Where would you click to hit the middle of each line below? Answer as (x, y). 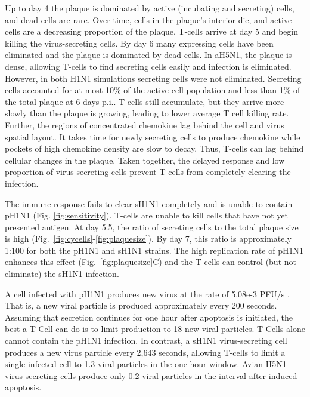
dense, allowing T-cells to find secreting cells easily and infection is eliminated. (148, 66)
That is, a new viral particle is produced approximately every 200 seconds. (141, 305)
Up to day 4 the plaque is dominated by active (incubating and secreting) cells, (150, 8)
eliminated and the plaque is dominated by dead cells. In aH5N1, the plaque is (148, 55)
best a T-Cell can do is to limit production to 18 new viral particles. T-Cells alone (155, 329)
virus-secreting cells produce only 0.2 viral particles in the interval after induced (151, 375)
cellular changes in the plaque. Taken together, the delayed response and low (145, 160)
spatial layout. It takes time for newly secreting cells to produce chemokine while (153, 136)
